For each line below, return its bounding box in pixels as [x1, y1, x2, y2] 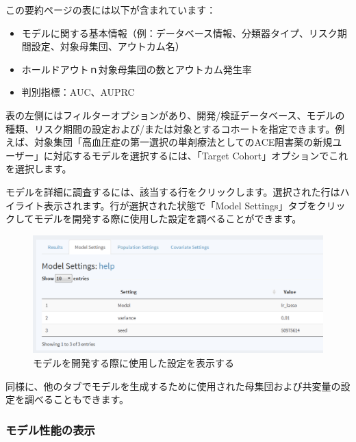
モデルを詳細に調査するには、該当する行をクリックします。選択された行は [5, 184, 340, 198]
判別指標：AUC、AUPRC [21, 85, 135, 99]
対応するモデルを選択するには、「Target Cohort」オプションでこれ [53, 148, 348, 162]
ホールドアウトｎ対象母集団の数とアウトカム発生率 [21, 62, 252, 76]
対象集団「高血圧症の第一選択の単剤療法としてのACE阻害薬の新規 [34, 135, 333, 149]
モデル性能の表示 [5, 421, 95, 438]
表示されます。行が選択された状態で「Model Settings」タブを [43, 198, 317, 212]
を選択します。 [5, 161, 72, 176]
